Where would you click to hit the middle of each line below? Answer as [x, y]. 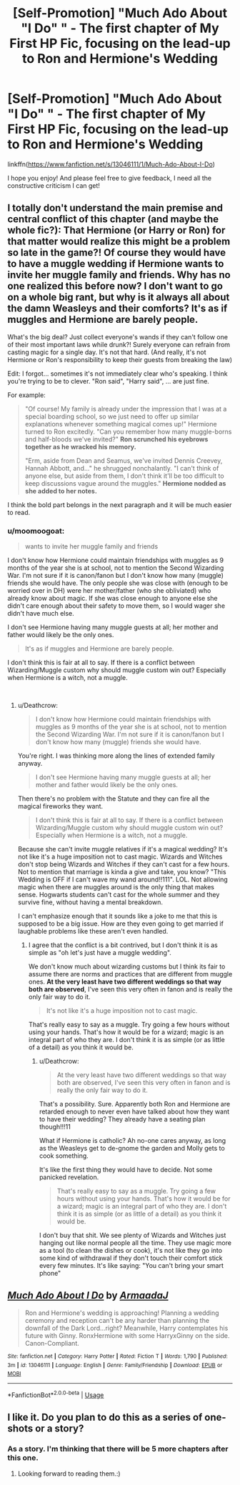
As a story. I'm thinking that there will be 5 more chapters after [118, 1449]
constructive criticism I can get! [54, 185]
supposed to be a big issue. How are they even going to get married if [120, 924]
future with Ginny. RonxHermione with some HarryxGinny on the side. [127, 1335]
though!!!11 [55, 1127]
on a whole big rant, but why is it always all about [119, 297]
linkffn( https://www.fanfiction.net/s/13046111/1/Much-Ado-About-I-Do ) [111, 164]
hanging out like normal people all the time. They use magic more [135, 1243]
